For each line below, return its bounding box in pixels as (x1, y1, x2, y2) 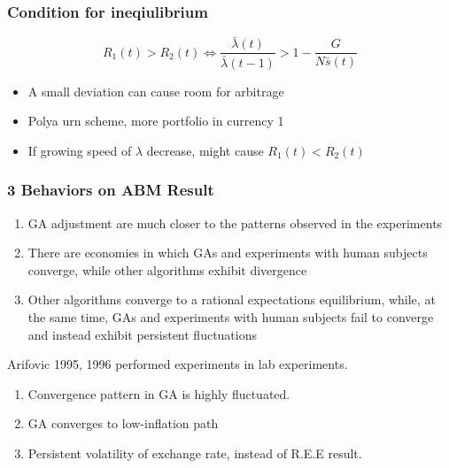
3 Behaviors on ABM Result (7, 179, 214, 201)
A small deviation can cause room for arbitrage (27, 81, 284, 100)
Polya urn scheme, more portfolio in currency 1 (27, 111, 284, 130)
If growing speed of (27, 141, 132, 159)
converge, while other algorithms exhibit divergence (27, 260, 307, 279)
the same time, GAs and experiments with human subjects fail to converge (27, 307, 434, 326)
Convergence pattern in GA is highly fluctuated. (27, 384, 290, 403)
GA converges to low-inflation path (27, 414, 219, 433)
